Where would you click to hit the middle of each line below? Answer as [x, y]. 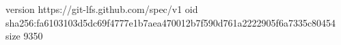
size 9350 [24, 36]
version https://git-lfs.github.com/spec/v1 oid [102, 9]
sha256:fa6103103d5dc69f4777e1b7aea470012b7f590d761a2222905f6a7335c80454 [171, 22]
